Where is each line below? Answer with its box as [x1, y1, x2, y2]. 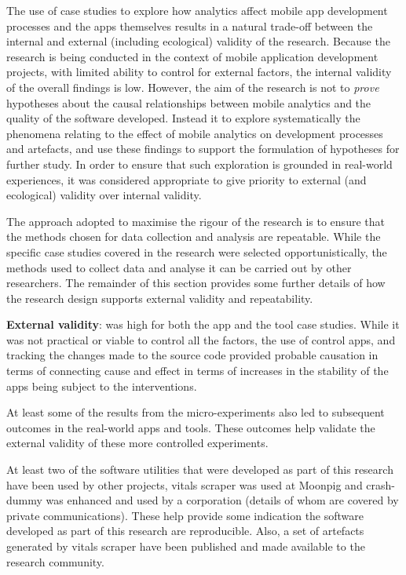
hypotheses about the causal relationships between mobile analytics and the [6, 94, 371, 111]
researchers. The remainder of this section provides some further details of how [6, 275, 386, 291]
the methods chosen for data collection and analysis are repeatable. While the [6, 228, 381, 245]
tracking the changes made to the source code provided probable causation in [6, 347, 379, 363]
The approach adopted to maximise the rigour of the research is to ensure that [6, 213, 385, 229]
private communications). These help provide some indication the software [6, 507, 364, 523]
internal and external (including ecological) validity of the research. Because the [6, 33, 390, 49]
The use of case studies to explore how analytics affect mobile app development [6, 2, 388, 18]
